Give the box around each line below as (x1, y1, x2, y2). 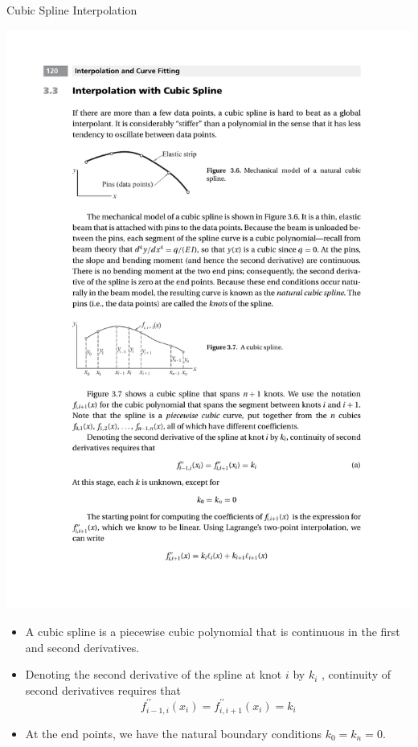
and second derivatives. (25, 638, 140, 655)
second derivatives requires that (25, 681, 182, 698)
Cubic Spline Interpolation (6, 2, 137, 18)
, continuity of (322, 666, 391, 683)
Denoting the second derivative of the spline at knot (25, 666, 282, 683)
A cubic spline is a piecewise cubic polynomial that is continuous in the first (25, 622, 400, 639)
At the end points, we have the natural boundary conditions (25, 724, 322, 741)
